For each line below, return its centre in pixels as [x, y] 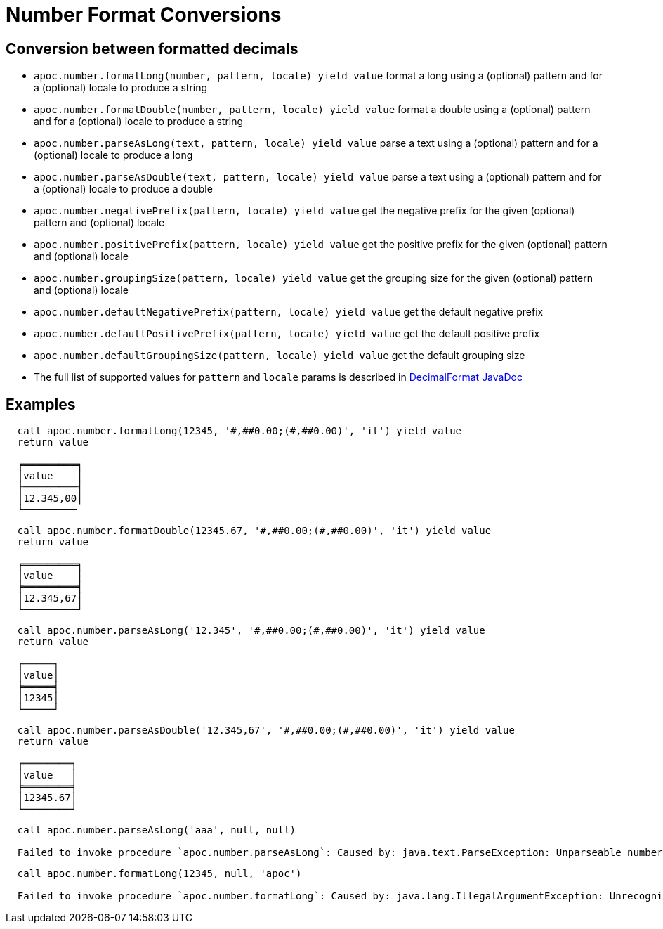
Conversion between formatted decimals [152, 48]
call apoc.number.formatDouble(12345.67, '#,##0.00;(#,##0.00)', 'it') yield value [254, 531]
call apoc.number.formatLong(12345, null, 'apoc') [159, 874]
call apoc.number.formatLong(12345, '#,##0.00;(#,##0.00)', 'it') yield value [239, 431]
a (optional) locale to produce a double [123, 189]
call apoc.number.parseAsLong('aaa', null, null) [157, 830]
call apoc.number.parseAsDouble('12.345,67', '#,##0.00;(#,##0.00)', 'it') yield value [266, 730]
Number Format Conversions [144, 15]
